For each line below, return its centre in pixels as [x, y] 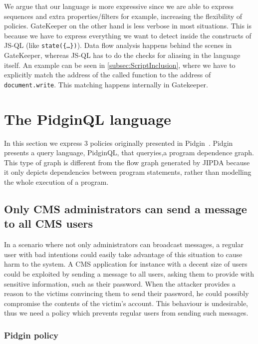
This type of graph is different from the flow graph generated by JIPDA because [127, 162]
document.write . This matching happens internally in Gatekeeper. [106, 84]
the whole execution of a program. [56, 181]
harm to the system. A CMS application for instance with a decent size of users [126, 264]
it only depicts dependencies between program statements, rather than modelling [128, 172]
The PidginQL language [88, 119]
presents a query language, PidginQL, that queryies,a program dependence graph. [129, 153]
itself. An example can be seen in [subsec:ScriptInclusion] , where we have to [120, 65]
